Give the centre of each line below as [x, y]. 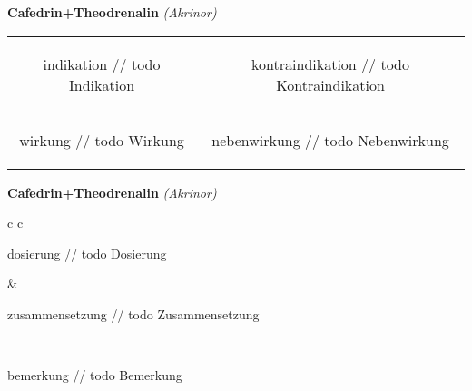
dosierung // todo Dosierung [87, 253]
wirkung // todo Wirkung [102, 140]
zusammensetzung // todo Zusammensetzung [133, 313]
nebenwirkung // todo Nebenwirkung [330, 140]
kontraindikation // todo [330, 64]
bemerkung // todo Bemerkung [95, 375]
